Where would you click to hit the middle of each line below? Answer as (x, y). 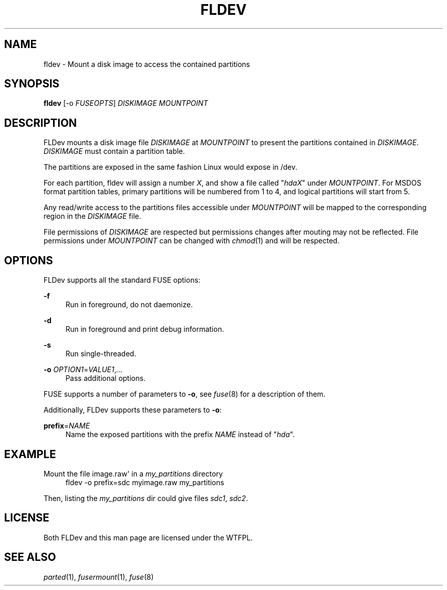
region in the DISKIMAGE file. (92, 216)
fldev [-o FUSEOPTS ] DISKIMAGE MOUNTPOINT (126, 103)
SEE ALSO (30, 557)
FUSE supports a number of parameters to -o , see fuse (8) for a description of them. (184, 394)
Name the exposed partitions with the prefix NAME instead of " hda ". (180, 435)
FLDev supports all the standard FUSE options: (122, 280)
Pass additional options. (106, 378)
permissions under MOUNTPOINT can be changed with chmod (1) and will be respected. (192, 241)
